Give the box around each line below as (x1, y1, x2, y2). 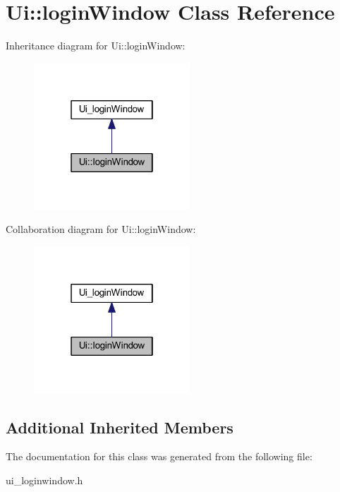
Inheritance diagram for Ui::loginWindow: (6, 38, 186, 53)
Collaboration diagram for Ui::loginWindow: (6, 222, 196, 236)
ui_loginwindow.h (6, 473, 83, 488)
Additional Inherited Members (6, 416, 233, 438)
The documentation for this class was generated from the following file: (6, 449, 312, 464)
